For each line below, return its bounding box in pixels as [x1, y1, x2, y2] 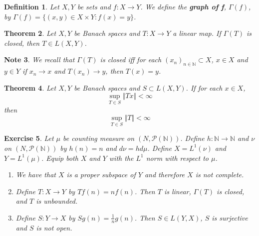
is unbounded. [36, 196, 78, 206]
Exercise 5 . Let [4, 133, 54, 143]
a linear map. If [173, 28, 221, 38]
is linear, [164, 186, 191, 196]
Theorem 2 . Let [4, 28, 56, 38]
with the [109, 152, 134, 163]
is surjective [212, 212, 248, 223]
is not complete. [195, 169, 244, 180]
